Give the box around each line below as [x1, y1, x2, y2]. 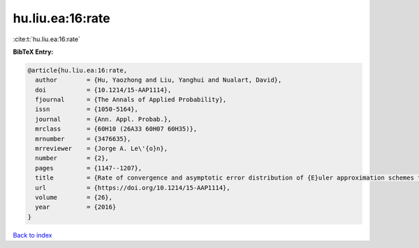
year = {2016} [35, 203, 117, 211]
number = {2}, [35, 154, 110, 162]
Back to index [13, 231, 52, 239]
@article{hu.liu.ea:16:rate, [27, 66, 128, 74]
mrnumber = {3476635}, [35, 135, 131, 143]
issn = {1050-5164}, [35, 105, 139, 113]
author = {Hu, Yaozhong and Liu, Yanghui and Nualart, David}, [35, 76, 282, 84]
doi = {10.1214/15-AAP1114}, [35, 86, 172, 94]
